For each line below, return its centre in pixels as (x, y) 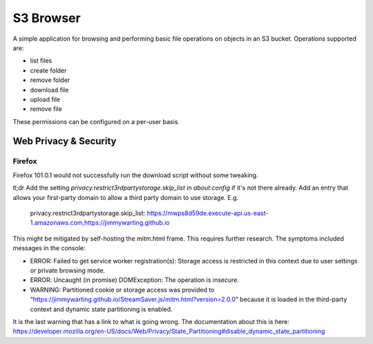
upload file (45, 99)
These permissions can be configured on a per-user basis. (96, 121)
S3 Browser (47, 18)
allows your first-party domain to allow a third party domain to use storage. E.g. (126, 197)
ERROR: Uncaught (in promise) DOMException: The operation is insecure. (135, 280)
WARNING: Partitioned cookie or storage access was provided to (122, 290)
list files (41, 61)
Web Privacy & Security (65, 141)
